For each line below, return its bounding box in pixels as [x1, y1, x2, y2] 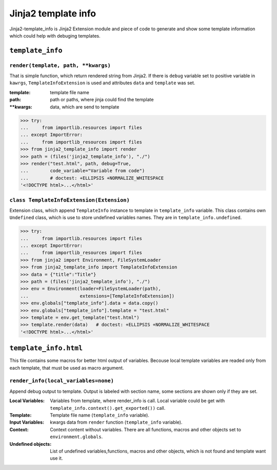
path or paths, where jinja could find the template [50, 97, 154, 103]
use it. [50, 455, 63, 461]
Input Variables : [9, 419, 45, 425]
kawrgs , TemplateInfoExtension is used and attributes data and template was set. [9, 80, 195, 86]
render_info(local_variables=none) [9, 377, 114, 384]
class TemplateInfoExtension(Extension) [9, 196, 130, 203]
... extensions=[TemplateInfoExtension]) [20, 293, 175, 299]
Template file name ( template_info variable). [50, 412, 150, 418]
